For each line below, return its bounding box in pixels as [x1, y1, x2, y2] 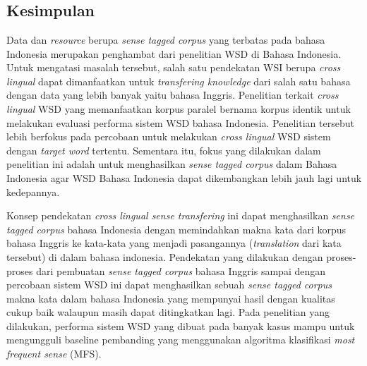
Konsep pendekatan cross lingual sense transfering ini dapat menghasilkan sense [6, 208, 355, 223]
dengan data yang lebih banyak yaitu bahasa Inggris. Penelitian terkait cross [6, 87, 339, 102]
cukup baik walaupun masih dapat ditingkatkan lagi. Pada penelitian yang [6, 305, 330, 319]
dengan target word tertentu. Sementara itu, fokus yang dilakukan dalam [6, 142, 321, 157]
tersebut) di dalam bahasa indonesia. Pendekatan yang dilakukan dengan [6, 249, 323, 264]
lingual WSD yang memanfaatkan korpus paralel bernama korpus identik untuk [6, 101, 351, 116]
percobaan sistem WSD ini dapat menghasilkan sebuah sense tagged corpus [6, 277, 332, 292]
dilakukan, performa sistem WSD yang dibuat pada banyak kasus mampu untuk [6, 318, 355, 333]
